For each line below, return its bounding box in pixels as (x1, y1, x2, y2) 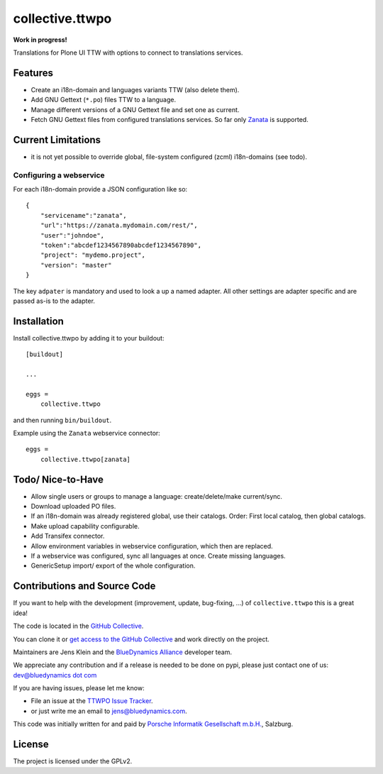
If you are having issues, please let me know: (13, 684, 145, 692)
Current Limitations (13, 133, 101, 145)
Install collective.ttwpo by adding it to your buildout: (13, 333, 165, 342)
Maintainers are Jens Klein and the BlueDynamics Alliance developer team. (13, 648, 233, 656)
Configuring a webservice (13, 170, 106, 180)
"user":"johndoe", (40, 231, 105, 239)
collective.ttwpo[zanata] (40, 455, 131, 463)
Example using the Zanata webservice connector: (13, 429, 161, 437)
